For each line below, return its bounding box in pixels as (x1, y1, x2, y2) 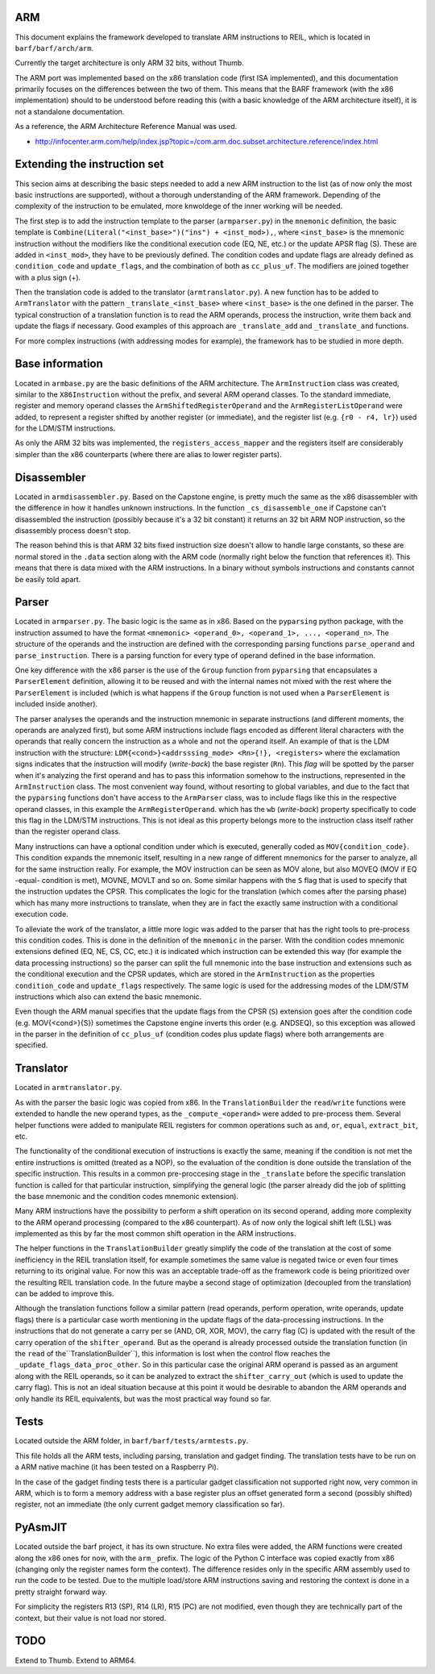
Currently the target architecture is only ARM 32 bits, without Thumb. (14, 58, 245, 68)
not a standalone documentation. (14, 106, 125, 116)
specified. (14, 1040, 48, 1050)
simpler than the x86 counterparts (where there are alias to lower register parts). (14, 449, 282, 459)
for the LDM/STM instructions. (14, 423, 116, 433)
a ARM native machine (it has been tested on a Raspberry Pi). (14, 1462, 219, 1472)
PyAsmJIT (14, 1521, 68, 1534)
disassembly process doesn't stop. (14, 525, 131, 535)
